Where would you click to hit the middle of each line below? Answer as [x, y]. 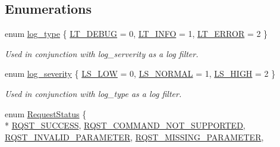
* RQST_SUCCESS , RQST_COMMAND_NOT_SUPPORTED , [125, 125]
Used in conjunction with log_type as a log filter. [93, 93]
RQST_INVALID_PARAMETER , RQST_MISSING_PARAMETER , [134, 137]
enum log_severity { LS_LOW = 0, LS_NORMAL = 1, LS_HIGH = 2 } [140, 73]
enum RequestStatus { [46, 113]
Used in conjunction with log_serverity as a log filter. [102, 53]
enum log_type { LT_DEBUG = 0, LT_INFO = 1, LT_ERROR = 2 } [136, 34]
